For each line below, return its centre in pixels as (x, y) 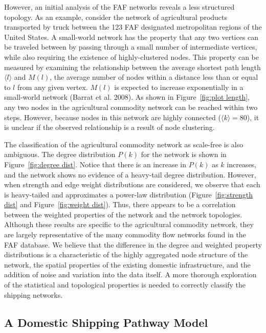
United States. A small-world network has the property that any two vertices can (131, 37)
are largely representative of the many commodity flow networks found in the (125, 235)
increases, (242, 164)
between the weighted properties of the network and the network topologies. (123, 214)
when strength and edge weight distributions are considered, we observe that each (132, 184)
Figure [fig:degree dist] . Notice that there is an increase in (95, 164)
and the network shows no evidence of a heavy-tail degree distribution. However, (130, 174)
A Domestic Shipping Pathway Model (106, 322)
